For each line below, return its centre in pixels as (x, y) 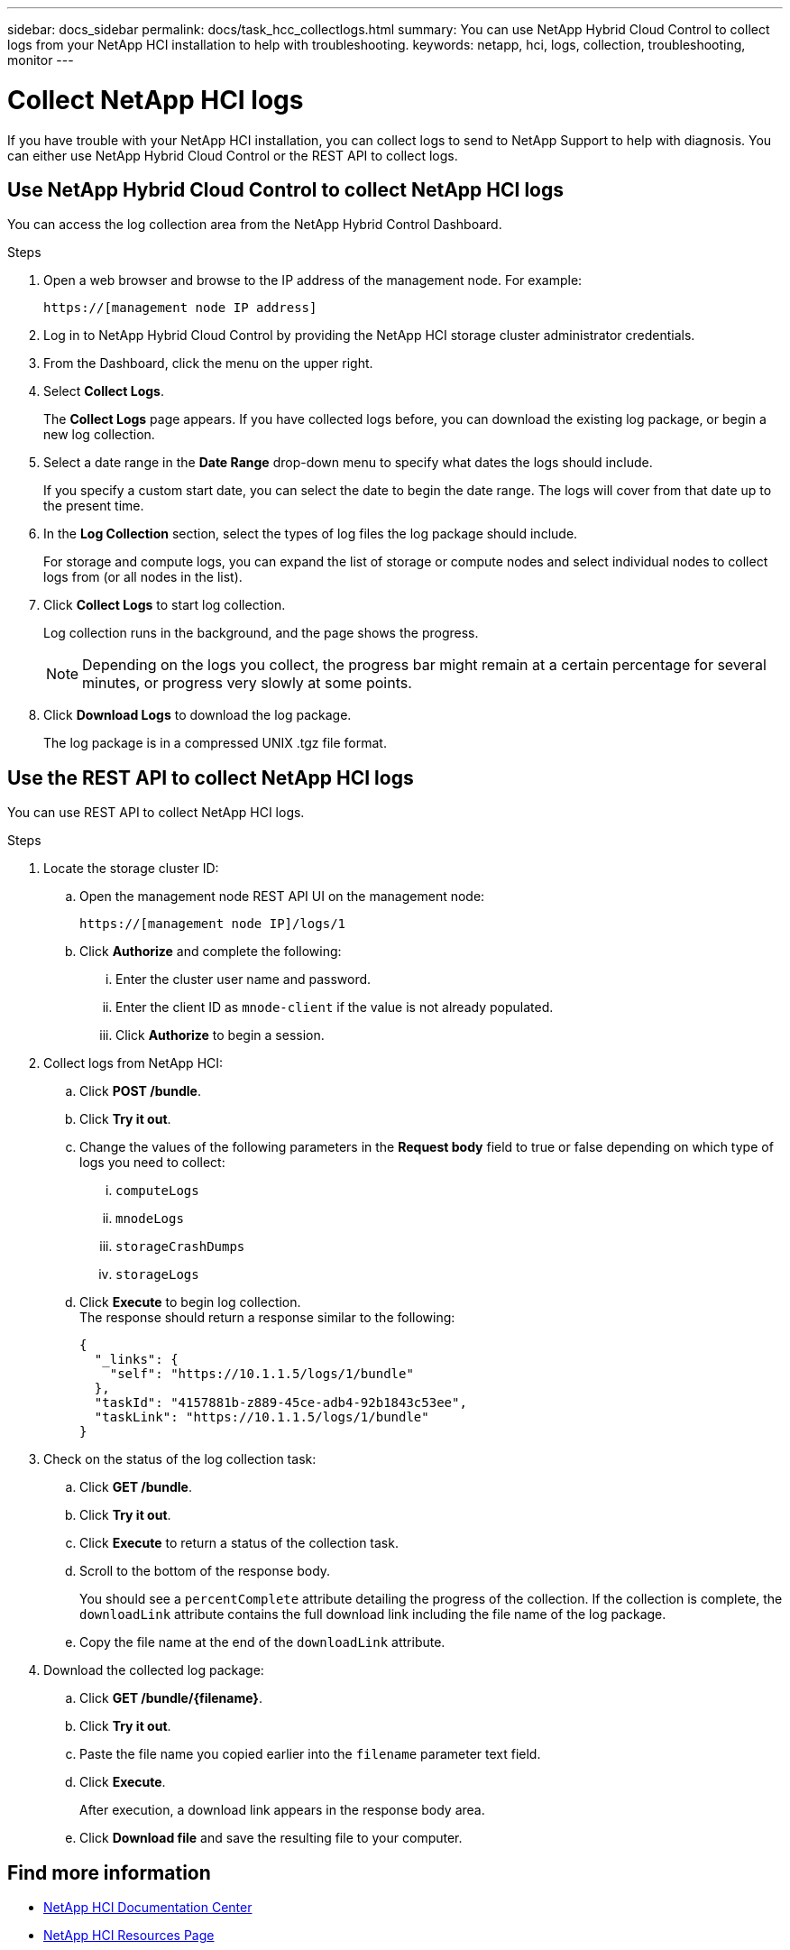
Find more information (109, 1872)
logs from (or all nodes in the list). (143, 577)
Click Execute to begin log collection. (190, 1302)
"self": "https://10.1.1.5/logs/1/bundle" (262, 1374)
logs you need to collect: (152, 1163)
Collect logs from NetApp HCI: (133, 1063)
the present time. (94, 506)
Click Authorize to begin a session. (220, 1035)
